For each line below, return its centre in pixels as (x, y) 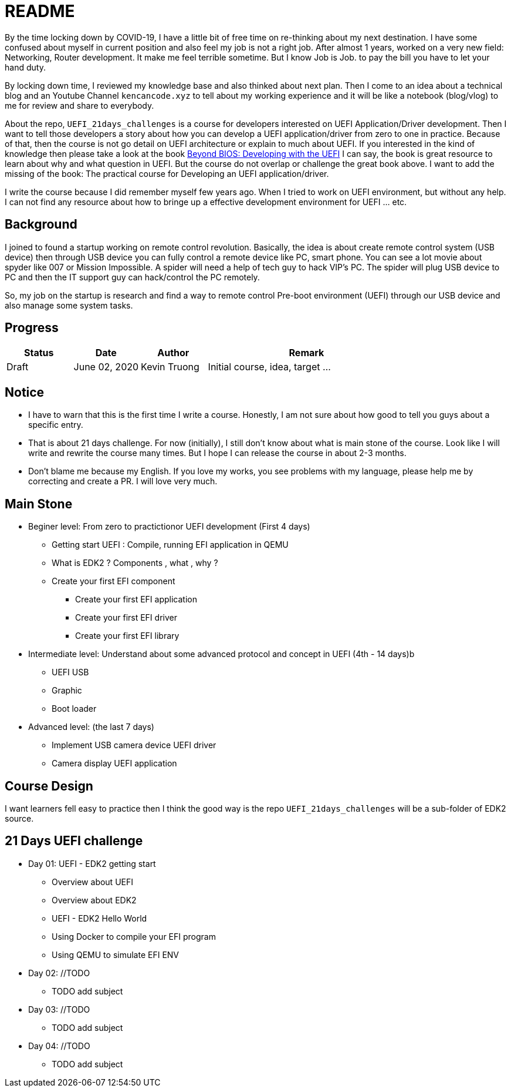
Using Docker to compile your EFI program (134, 936)
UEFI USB (70, 672)
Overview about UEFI (92, 882)
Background (41, 225)
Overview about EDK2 (94, 900)
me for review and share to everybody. (79, 105)
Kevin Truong (170, 367)
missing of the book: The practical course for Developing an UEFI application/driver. (167, 173)
